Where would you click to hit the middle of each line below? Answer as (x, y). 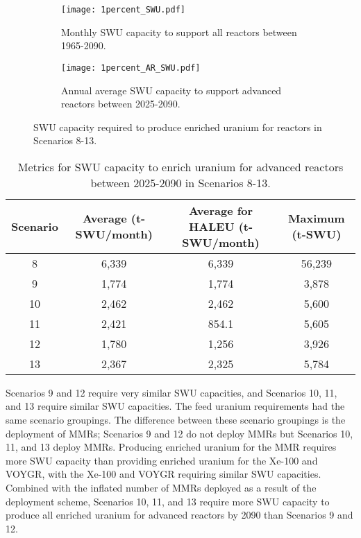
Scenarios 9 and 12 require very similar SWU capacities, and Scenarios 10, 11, (171, 392)
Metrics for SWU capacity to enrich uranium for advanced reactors (180, 166)
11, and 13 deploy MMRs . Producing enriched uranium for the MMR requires (171, 447)
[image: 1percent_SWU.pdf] (123, 10)
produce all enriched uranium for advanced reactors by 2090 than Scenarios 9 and (179, 515)
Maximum (317, 218)
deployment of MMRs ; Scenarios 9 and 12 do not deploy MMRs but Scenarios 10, (179, 433)
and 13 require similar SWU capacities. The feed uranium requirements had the (175, 406)
